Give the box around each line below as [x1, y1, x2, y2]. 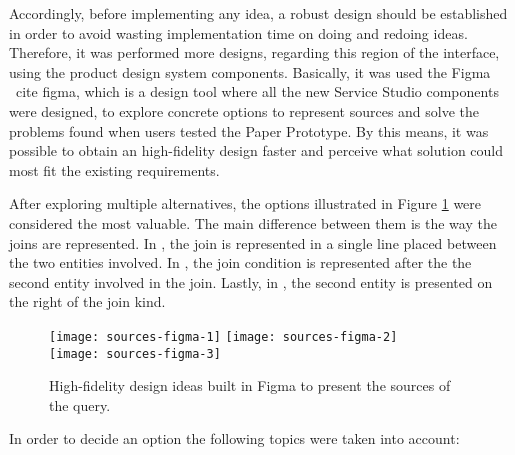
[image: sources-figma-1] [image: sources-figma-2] [49, 329, 398, 344]
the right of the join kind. [9, 291, 166, 312]
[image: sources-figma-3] [49, 346, 221, 361]
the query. [49, 394, 111, 415]
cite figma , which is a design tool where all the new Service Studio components [15, 81, 499, 102]
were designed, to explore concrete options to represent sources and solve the [9, 100, 480, 121]
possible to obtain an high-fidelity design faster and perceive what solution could [9, 140, 504, 161]
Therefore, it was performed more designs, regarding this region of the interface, [9, 42, 500, 63]
